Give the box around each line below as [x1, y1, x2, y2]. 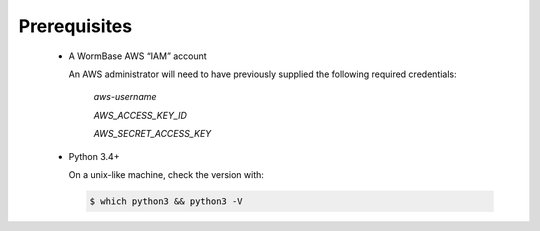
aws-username [93, 91, 157, 103]
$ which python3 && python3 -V [89, 195, 244, 207]
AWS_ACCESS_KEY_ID [93, 109, 187, 121]
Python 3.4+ [68, 150, 120, 162]
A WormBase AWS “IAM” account [68, 50, 207, 62]
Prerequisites [18, 15, 133, 37]
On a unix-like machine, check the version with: [68, 168, 265, 180]
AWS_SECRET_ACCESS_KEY [93, 128, 212, 140]
